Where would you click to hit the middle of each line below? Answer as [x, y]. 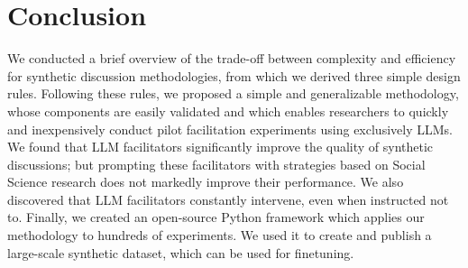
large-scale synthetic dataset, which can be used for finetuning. [181, 252]
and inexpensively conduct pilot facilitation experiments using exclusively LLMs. [230, 129]
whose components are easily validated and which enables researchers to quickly [228, 111]
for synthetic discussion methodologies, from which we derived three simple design [234, 75]
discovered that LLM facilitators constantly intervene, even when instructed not [228, 199]
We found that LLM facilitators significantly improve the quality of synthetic [220, 147]
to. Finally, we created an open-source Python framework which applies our [216, 217]
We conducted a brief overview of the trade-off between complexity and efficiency [232, 58]
